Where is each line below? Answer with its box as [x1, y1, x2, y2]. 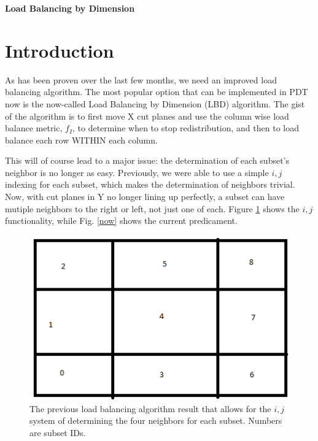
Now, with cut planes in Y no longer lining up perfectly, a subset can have [5, 190, 285, 203]
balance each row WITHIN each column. [5, 133, 158, 146]
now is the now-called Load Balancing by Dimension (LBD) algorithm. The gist [5, 97, 305, 110]
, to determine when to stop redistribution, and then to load [72, 121, 299, 134]
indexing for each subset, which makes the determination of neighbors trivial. [5, 178, 295, 191]
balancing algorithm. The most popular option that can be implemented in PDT [5, 85, 308, 98]
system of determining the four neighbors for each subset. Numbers [29, 414, 282, 427]
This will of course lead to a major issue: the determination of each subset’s [5, 154, 290, 167]
